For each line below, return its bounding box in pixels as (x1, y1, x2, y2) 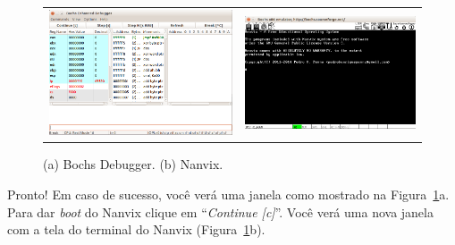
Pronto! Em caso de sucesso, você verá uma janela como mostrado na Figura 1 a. (7, 184, 450, 203)
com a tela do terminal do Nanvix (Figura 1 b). (7, 220, 265, 239)
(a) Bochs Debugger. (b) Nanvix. (43, 155, 223, 173)
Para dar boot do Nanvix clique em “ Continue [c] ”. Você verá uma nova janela (7, 202, 434, 221)
